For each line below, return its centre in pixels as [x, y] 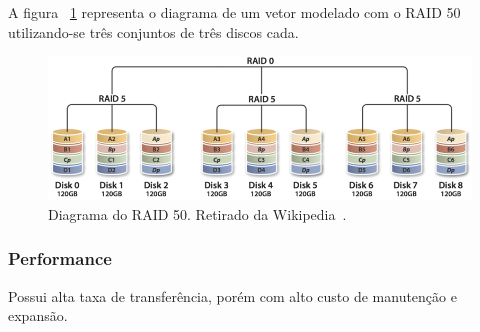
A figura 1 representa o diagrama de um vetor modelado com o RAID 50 [234, 12]
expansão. [38, 315]
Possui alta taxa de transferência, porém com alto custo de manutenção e [232, 295]
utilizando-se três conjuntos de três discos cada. [153, 31]
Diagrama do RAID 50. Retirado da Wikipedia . [197, 213]
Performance [60, 258]
